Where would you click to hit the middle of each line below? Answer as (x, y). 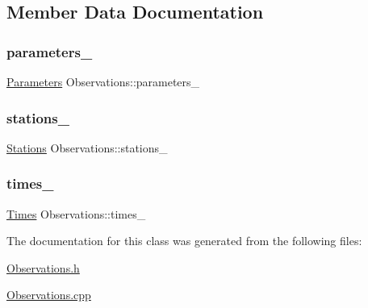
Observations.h (43, 267)
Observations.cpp (49, 295)
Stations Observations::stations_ (87, 147)
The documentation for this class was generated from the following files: (184, 241)
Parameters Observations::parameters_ (103, 81)
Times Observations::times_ (76, 213)
